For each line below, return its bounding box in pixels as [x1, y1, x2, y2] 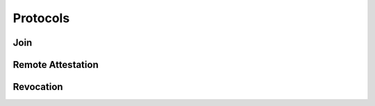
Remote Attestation [12, 59, 99, 71]
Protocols [12, 10, 70, 26]
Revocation [12, 81, 63, 93]
